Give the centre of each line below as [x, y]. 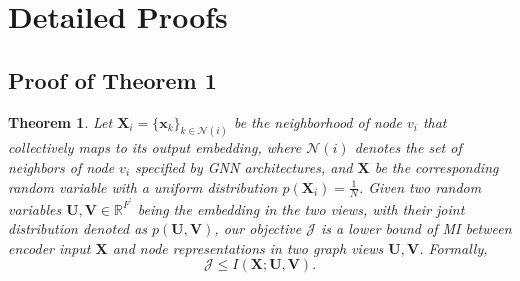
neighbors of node [61, 167]
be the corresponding [436, 167]
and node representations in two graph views [248, 247]
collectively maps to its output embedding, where [155, 147]
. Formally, [453, 247]
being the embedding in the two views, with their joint [301, 208]
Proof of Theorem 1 [112, 79]
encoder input [49, 247]
